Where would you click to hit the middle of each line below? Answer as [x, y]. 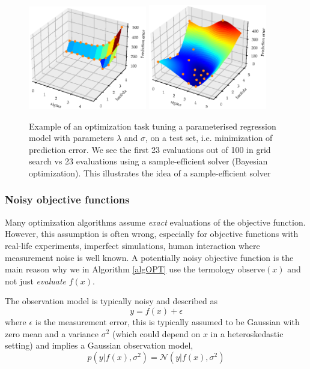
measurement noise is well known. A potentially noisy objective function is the [149, 257]
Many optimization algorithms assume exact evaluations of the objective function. [155, 222]
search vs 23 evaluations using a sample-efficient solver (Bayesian [148, 161]
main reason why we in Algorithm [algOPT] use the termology [120, 269]
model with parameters [71, 138]
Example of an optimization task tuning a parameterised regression [153, 126]
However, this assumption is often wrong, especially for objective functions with [152, 234]
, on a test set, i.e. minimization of [209, 138]
